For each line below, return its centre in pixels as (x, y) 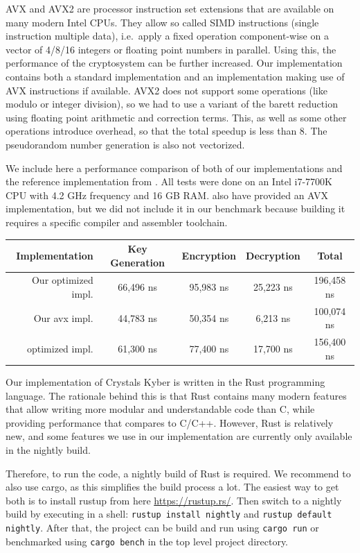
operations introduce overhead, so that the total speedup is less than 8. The (166, 131)
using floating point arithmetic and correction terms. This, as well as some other (176, 117)
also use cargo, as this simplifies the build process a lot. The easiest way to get (172, 487)
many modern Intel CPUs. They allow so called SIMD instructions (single (162, 22)
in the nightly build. (48, 449)
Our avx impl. (63, 317)
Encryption (209, 255)
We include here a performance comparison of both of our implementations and (174, 168)
